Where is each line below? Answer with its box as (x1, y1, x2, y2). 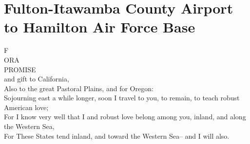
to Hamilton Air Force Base (4, 17, 195, 37)
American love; (4, 102, 49, 112)
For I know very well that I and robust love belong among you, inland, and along (4, 112, 246, 122)
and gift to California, (4, 74, 69, 84)
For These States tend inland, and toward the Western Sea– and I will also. (4, 130, 230, 141)
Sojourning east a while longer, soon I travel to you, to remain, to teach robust (4, 93, 240, 103)
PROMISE (4, 64, 36, 74)
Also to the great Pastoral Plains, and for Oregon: (4, 83, 154, 93)
